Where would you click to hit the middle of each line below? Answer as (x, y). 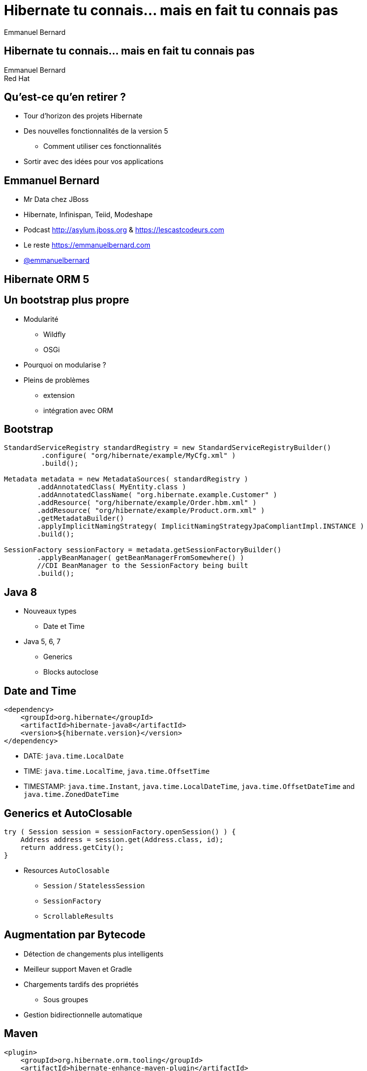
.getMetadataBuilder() (81, 519)
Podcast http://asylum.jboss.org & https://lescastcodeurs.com (124, 230)
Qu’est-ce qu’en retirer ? (65, 97)
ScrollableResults (79, 916)
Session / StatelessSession (94, 885)
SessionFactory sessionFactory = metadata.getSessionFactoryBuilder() (143, 550)
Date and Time (40, 691)
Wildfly (55, 334)
